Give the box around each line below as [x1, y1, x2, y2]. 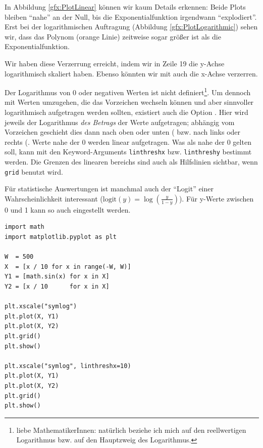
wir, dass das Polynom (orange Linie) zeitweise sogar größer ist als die [5, 31, 221, 42]
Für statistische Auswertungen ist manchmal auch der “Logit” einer [5, 183, 214, 194]
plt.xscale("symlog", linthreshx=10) [5, 362, 131, 370]
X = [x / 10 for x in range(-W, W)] [5, 263, 131, 270]
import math [5, 223, 44, 231]
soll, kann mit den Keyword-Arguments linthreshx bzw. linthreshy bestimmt [5, 146, 252, 157]
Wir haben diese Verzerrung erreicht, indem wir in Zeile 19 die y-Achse [5, 58, 225, 68]
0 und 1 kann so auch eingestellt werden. [5, 204, 131, 215]
